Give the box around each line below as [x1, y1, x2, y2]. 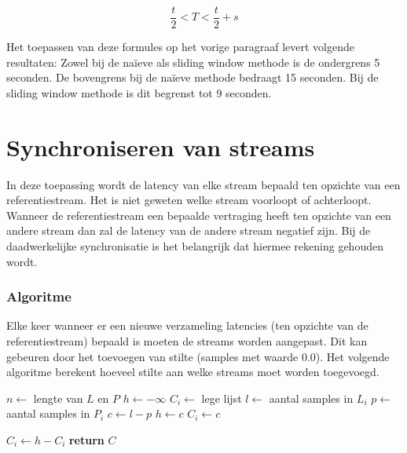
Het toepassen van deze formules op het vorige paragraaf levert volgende [6, 38, 354, 55]
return [68, 431, 104, 448]
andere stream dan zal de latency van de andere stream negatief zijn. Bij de [6, 222, 371, 239]
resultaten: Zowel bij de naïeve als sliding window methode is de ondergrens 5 [6, 53, 380, 70]
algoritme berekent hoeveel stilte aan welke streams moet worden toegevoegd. [6, 363, 379, 380]
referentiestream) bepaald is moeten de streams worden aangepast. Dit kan [6, 332, 368, 349]
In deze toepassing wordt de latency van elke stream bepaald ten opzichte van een [6, 176, 401, 192]
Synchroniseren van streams [6, 130, 315, 163]
